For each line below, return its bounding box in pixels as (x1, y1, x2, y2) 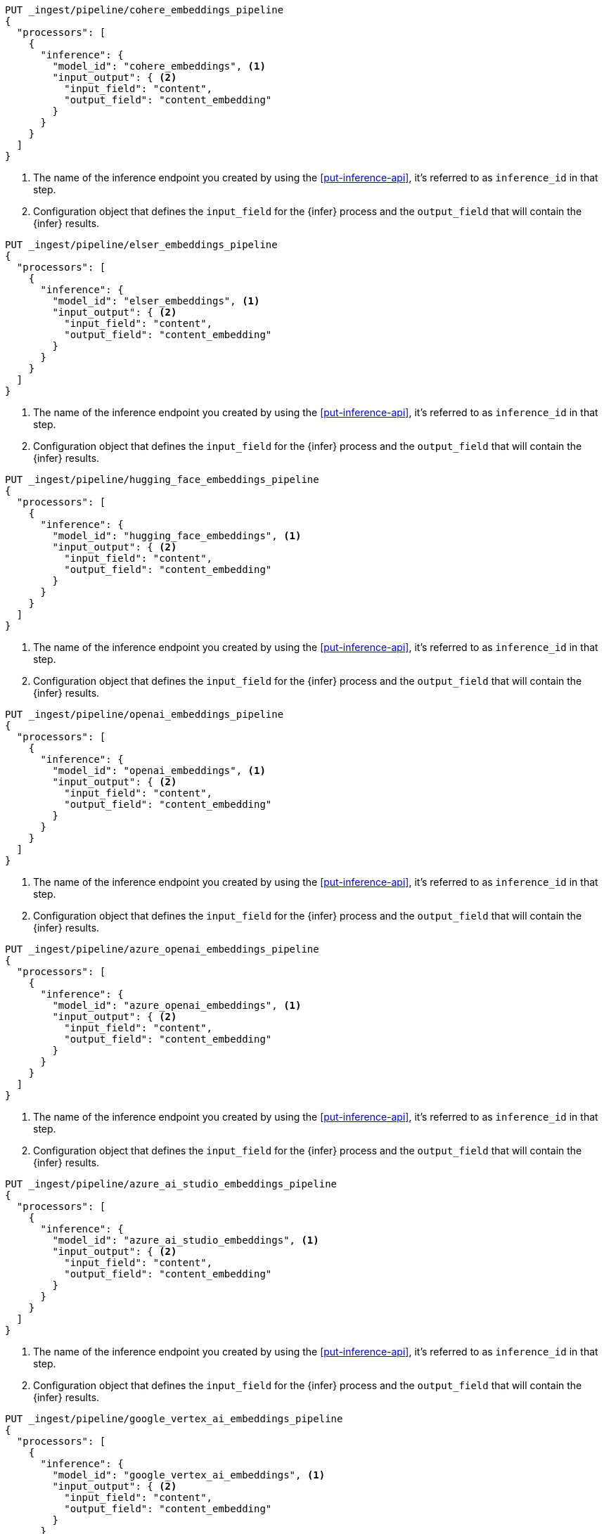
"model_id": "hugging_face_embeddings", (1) (52, 530, 302, 541)
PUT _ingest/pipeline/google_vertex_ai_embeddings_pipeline (5, 1413, 343, 1424)
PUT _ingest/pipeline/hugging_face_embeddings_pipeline (5, 474, 319, 485)
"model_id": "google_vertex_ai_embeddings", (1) (52, 1469, 326, 1481)
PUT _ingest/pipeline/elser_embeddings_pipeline (5, 239, 278, 250)
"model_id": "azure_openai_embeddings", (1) (52, 1000, 302, 1011)
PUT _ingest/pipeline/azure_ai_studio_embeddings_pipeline (5, 1178, 338, 1190)
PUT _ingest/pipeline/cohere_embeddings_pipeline (5, 4, 284, 15)
